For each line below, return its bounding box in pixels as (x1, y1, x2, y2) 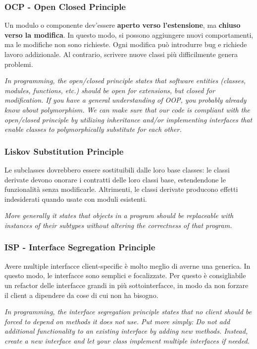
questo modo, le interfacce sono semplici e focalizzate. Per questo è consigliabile (4, 270, 246, 281)
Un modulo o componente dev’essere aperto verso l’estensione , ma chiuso (4, 20, 241, 30)
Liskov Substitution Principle (4, 145, 124, 157)
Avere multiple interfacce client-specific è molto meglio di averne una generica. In (4, 260, 251, 271)
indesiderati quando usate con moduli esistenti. (4, 193, 147, 204)
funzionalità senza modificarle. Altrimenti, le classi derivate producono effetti (4, 184, 238, 194)
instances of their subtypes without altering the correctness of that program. (4, 220, 232, 230)
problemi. (4, 58, 33, 69)
